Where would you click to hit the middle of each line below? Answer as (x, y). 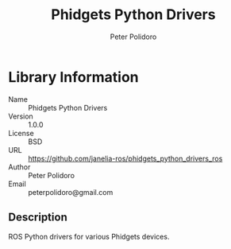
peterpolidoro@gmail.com (71, 192)
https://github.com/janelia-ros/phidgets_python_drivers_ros (125, 158)
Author (19, 167)
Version (21, 116)
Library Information (73, 77)
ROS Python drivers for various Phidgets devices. (89, 236)
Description (38, 218)
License (21, 133)
